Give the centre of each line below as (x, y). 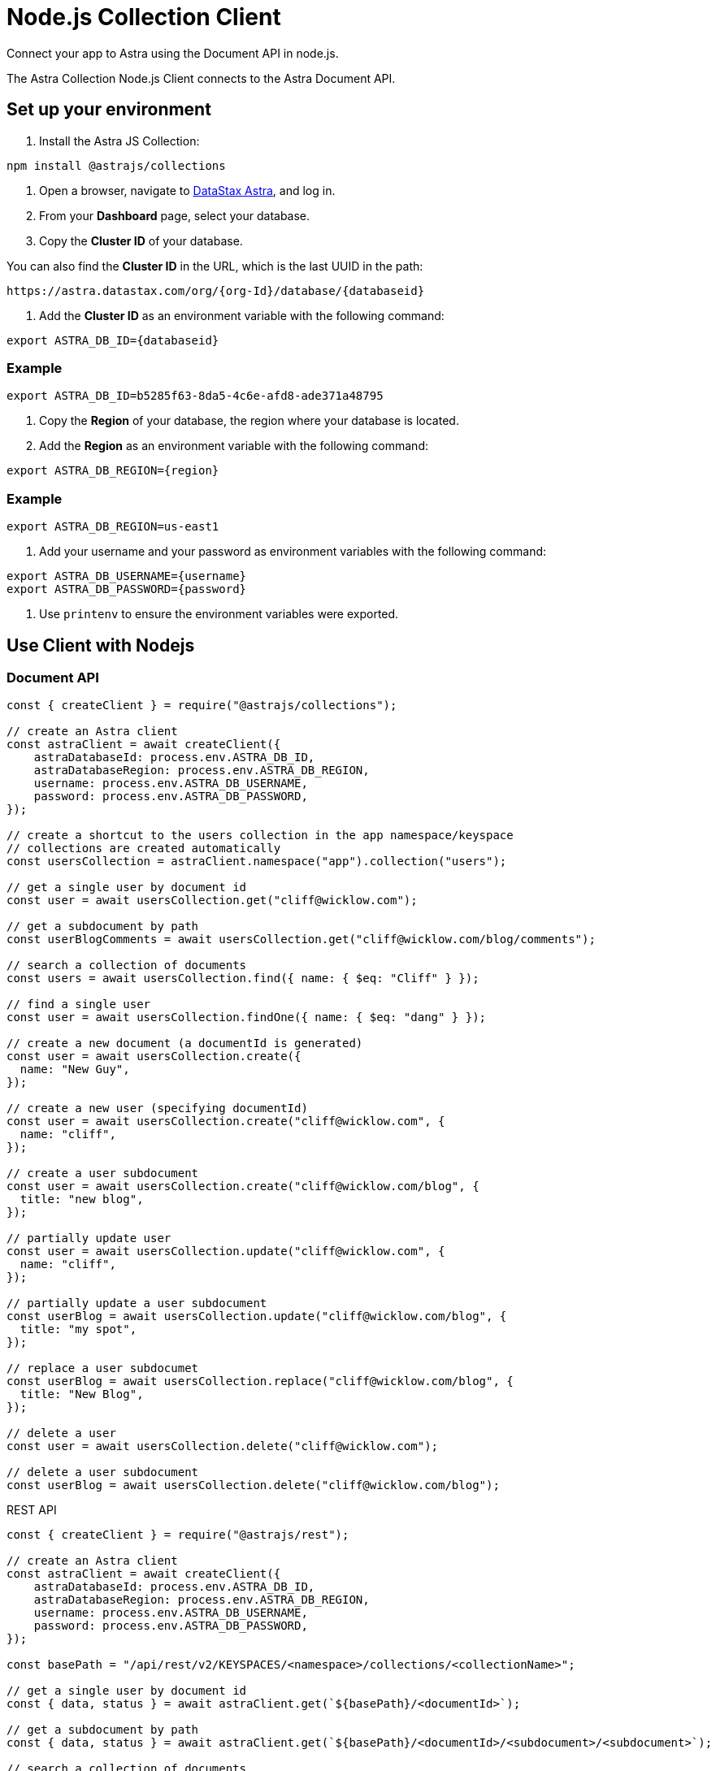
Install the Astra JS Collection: (119, 141)
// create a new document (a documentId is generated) (185, 1044)
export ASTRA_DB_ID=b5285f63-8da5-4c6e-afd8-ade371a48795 (195, 396)
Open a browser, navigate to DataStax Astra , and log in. (187, 190)
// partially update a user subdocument (137, 1303)
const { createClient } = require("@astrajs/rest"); (178, 1535)
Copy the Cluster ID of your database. (141, 240)
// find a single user (79, 1005)
